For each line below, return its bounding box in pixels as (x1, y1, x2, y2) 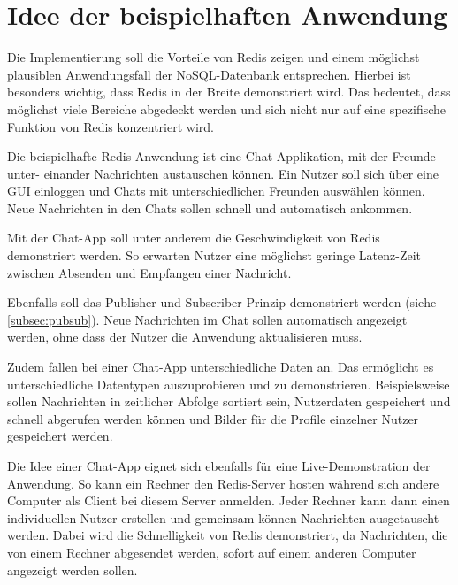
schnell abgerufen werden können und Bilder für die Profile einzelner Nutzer (7, 409, 419, 427)
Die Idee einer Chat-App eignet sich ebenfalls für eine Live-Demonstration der (7, 457, 431, 474)
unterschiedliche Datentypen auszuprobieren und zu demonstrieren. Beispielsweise (7, 374, 450, 393)
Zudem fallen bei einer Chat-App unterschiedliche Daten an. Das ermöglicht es (7, 358, 434, 376)
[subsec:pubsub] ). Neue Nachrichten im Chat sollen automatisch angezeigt (7, 310, 408, 328)
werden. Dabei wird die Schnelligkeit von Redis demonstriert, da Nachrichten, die (7, 526, 448, 544)
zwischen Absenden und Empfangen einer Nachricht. (7, 263, 292, 281)
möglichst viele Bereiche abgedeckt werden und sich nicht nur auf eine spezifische (7, 99, 447, 118)
